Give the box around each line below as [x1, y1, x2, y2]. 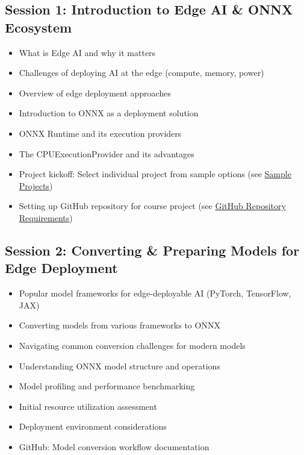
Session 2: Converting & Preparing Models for [5, 240, 300, 259]
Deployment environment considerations [19, 420, 167, 433]
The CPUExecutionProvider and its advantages [19, 147, 194, 160]
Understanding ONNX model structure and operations [19, 359, 220, 372]
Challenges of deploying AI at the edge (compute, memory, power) [19, 66, 264, 79]
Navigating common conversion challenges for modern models [19, 339, 246, 351]
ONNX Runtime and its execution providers [19, 127, 182, 139]
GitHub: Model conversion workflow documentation [19, 440, 209, 453]
